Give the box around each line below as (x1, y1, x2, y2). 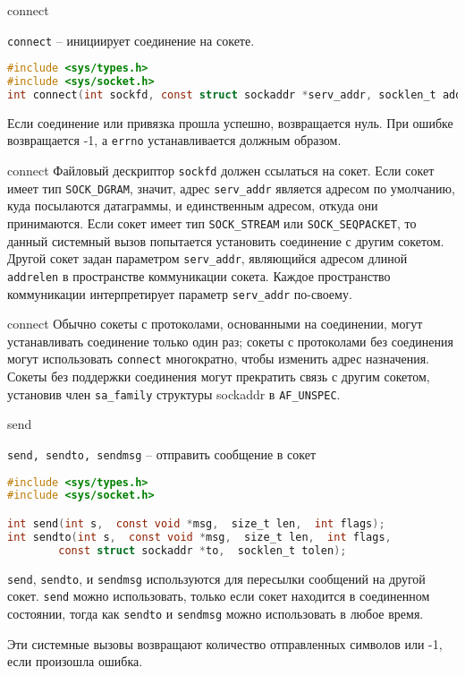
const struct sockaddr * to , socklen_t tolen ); (58, 543, 347, 557)
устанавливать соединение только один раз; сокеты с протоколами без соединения (7, 331, 453, 350)
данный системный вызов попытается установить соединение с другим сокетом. (7, 231, 444, 250)
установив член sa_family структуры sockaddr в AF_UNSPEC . (7, 384, 341, 403)
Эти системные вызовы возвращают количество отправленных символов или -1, (7, 634, 443, 653)
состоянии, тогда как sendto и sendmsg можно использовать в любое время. (7, 603, 424, 622)
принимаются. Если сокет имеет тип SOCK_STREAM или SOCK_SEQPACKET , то (7, 214, 417, 233)
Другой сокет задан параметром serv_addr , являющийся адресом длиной (7, 249, 408, 268)
